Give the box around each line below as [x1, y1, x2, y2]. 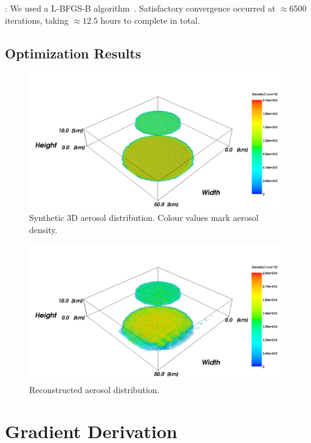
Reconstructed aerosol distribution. [29, 383, 160, 396]
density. [29, 223, 58, 235]
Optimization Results [5, 43, 142, 62]
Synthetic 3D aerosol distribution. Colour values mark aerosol [29, 211, 259, 224]
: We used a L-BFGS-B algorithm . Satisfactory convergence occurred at [5, 2, 276, 14]
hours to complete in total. [100, 13, 200, 26]
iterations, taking [5, 13, 69, 26]
